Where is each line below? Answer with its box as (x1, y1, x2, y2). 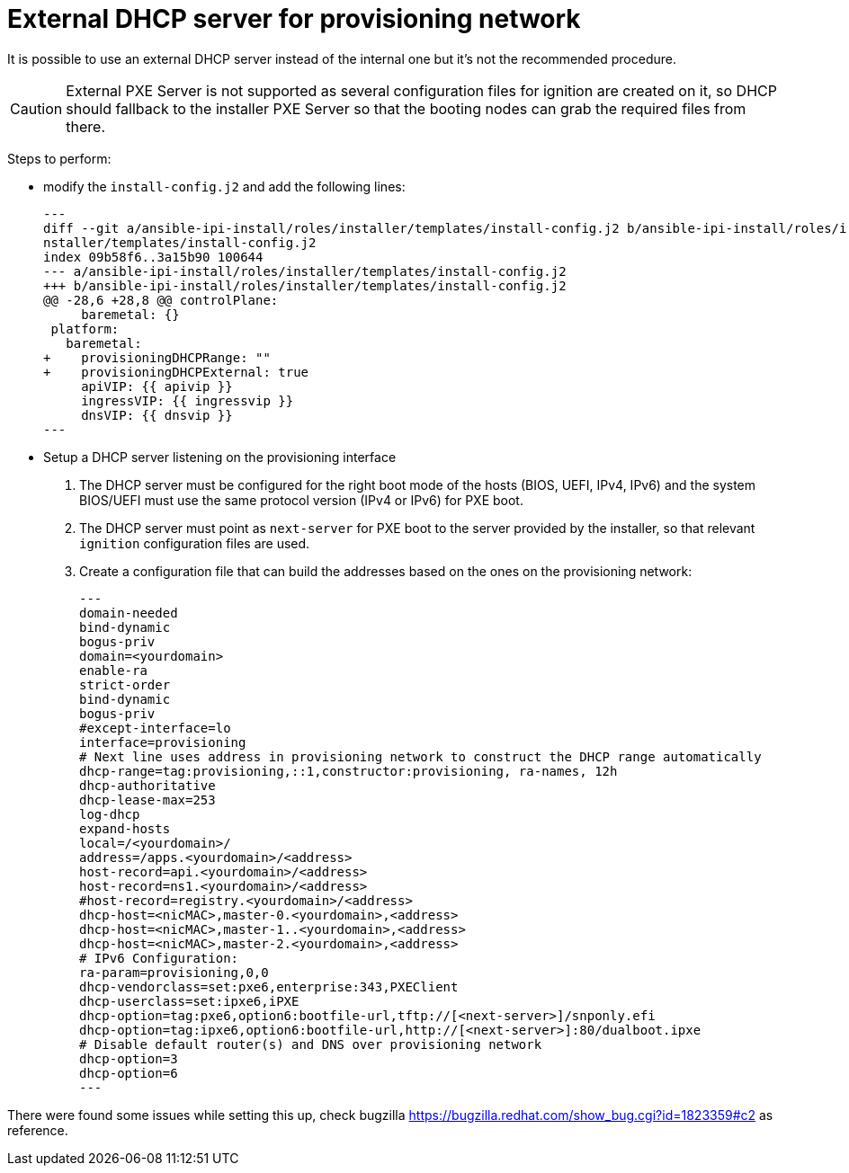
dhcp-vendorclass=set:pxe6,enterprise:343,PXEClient (79, 979, 459, 994)
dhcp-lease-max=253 (79, 792, 216, 807)
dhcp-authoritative (79, 778, 216, 793)
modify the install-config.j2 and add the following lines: (43, 178, 406, 194)
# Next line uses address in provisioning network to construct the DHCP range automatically (79, 749, 762, 764)
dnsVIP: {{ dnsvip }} (81, 407, 233, 422)
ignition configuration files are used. (79, 535, 310, 551)
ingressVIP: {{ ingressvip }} (81, 393, 294, 408)
